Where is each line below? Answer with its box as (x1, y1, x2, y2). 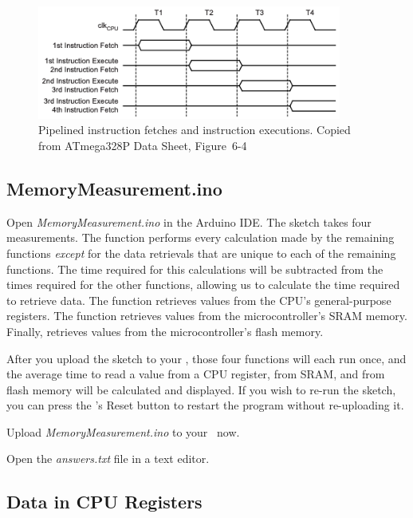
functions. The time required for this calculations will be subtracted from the (6, 260, 383, 277)
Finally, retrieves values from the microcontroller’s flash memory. (6, 322, 324, 339)
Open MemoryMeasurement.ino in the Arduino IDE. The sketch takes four (6, 213, 372, 230)
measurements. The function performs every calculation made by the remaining (6, 229, 395, 246)
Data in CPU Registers (6, 489, 203, 514)
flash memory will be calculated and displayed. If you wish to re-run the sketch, (6, 381, 396, 397)
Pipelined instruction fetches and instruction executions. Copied (38, 121, 351, 138)
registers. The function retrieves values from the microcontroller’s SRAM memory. (6, 307, 407, 324)
